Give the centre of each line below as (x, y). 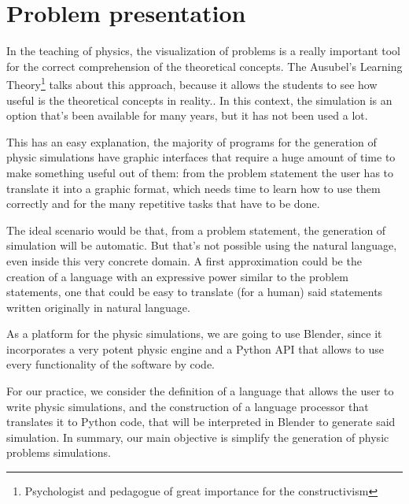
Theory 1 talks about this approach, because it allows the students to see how (192, 83)
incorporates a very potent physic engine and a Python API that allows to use (195, 348)
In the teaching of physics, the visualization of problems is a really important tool (204, 51)
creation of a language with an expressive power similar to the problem (177, 276)
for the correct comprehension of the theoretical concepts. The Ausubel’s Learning (204, 66)
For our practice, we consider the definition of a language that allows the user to (200, 391)
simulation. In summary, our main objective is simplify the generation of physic (198, 437)
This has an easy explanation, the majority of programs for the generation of (192, 141)
